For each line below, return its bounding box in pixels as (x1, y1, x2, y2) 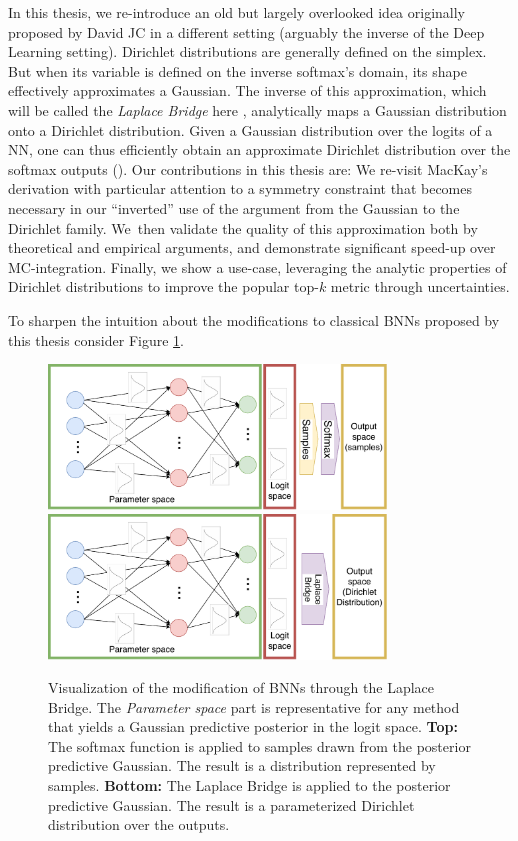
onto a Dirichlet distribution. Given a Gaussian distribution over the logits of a (8, 119, 493, 140)
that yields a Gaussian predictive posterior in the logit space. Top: (48, 716, 458, 737)
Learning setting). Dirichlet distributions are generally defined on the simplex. (8, 41, 487, 62)
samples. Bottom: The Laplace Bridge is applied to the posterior (48, 775, 451, 796)
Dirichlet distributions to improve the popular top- (8, 276, 319, 297)
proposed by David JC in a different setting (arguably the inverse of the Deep (8, 21, 485, 42)
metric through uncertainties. (330, 276, 510, 297)
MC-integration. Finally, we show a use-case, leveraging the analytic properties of (8, 256, 507, 277)
